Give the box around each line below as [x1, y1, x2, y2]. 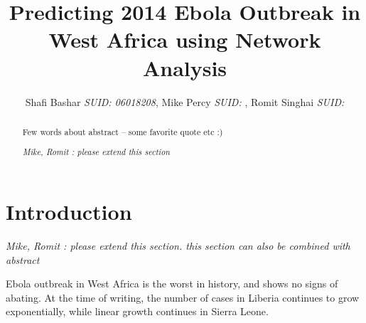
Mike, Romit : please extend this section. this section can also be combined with [6, 238, 350, 253]
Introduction [6, 197, 132, 226]
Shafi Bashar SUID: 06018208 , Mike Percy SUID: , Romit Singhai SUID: [25, 94, 345, 109]
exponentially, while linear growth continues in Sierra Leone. [6, 304, 269, 319]
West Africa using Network [48, 25, 321, 54]
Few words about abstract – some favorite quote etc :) [22, 125, 223, 137]
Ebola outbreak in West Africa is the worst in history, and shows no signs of [6, 276, 338, 291]
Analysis [142, 53, 227, 82]
